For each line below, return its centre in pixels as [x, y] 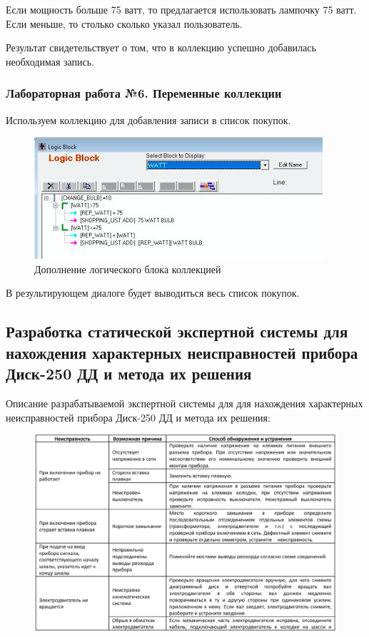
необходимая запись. [50, 61]
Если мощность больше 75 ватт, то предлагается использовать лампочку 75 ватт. [181, 9]
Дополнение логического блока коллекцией [128, 269]
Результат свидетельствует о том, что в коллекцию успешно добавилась [161, 47]
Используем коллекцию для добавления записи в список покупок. [148, 119]
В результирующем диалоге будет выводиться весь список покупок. [153, 293]
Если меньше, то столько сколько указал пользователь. [124, 23]
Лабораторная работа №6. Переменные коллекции [144, 93]
